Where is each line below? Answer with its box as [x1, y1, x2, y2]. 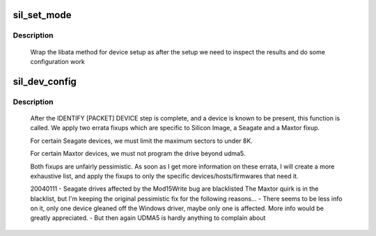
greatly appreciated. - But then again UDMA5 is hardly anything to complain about [30, 214, 266, 222]
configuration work [30, 57, 85, 65]
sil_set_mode [13, 9, 72, 21]
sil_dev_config [13, 75, 77, 87]
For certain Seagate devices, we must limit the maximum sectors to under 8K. [30, 136, 253, 145]
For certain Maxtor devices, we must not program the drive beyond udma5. [30, 150, 246, 158]
